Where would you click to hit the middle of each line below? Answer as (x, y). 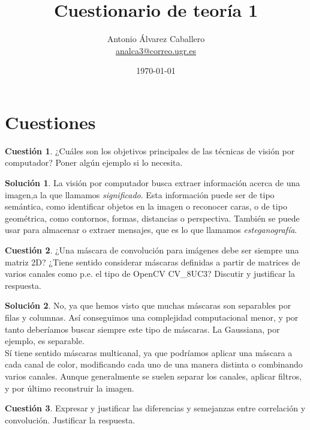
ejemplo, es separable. (45, 341)
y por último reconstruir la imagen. (70, 388)
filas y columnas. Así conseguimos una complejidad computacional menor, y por (152, 317)
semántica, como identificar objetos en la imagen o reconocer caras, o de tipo (146, 206)
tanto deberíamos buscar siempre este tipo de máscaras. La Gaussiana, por (142, 329)
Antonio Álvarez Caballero (156, 39)
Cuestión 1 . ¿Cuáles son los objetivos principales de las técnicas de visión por (150, 150)
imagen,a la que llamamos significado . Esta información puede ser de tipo (140, 194)
